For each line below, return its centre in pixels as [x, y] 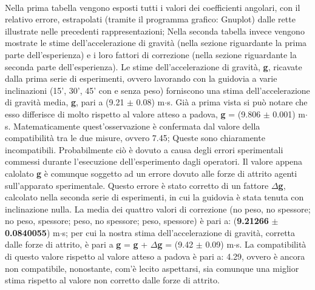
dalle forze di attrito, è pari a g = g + [76, 244]
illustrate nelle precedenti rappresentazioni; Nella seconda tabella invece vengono [155, 31]
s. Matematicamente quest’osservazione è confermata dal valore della [133, 126]
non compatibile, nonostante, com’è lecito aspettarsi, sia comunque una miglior [152, 268]
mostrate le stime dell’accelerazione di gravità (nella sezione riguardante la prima [156, 43]
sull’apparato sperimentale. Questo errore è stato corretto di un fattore [137, 185]
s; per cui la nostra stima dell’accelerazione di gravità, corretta [179, 232]
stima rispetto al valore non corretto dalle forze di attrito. [112, 280]
